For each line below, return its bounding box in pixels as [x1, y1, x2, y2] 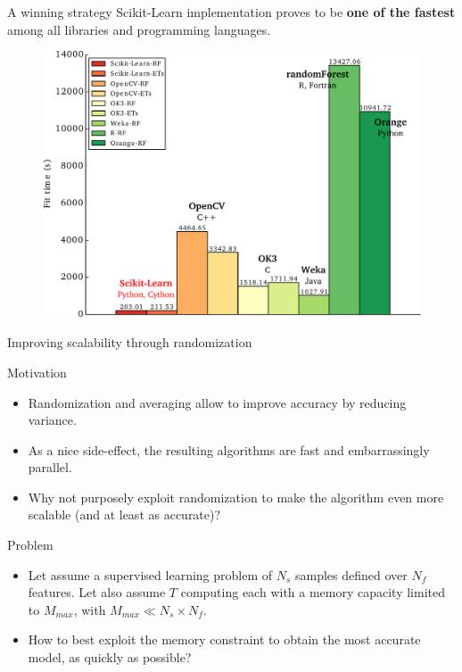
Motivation [7, 362, 67, 381]
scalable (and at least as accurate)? [28, 505, 221, 524]
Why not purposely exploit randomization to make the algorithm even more [28, 487, 444, 506]
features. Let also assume [28, 583, 166, 601]
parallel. [28, 458, 72, 477]
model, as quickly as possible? [28, 648, 192, 667]
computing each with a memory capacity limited [180, 583, 446, 601]
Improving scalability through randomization [7, 333, 252, 352]
